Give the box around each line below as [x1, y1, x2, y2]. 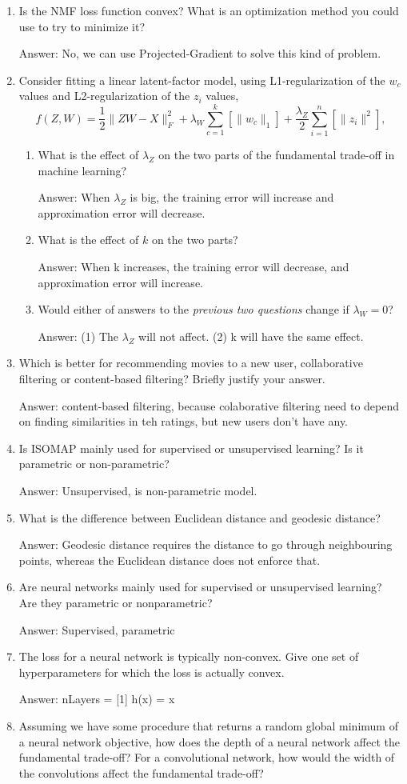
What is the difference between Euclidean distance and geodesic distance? [18, 509, 381, 526]
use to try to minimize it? [18, 18, 146, 34]
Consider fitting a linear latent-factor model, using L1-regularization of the [18, 71, 385, 88]
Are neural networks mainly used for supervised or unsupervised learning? [18, 578, 382, 595]
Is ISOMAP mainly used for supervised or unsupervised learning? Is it [18, 439, 364, 456]
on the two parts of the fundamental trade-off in [158, 146, 395, 163]
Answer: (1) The [38, 327, 119, 344]
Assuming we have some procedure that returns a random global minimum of [18, 717, 398, 734]
